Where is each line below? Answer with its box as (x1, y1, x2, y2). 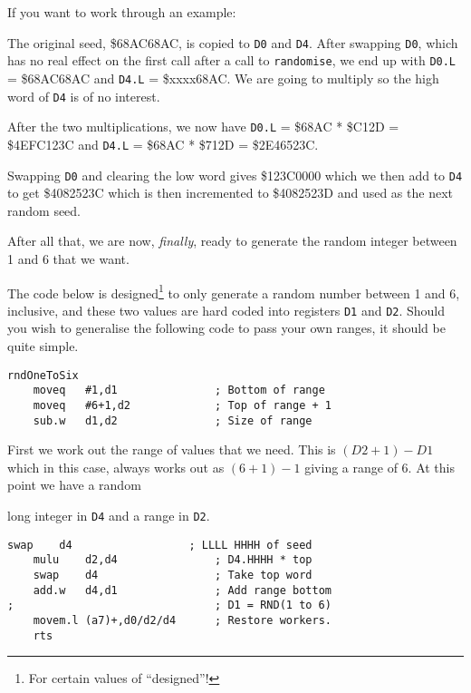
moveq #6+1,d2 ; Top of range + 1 (33, 398, 332, 412)
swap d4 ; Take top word (33, 569, 312, 582)
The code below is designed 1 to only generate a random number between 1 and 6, (7, 280, 460, 302)
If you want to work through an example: (7, 3, 236, 21)
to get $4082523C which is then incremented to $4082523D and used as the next (7, 183, 453, 202)
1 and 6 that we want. (7, 249, 130, 268)
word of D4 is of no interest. (7, 86, 160, 105)
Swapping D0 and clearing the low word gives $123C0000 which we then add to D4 (7, 165, 463, 184)
